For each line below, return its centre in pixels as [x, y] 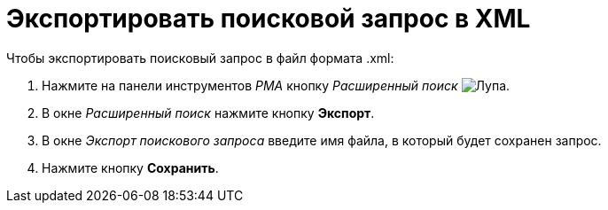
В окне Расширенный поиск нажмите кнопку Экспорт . [208, 113]
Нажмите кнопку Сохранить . [130, 167]
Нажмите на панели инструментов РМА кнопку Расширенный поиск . [276, 85]
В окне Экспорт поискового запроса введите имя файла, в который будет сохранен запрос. [322, 140]
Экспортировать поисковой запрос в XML [269, 19]
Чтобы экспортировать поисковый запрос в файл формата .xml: [200, 58]
